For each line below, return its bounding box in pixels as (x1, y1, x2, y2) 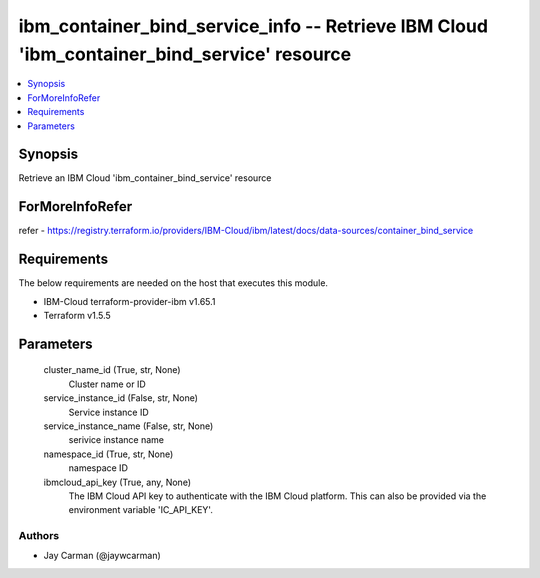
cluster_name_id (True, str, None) (43, 364, 181, 376)
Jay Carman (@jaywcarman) (43, 550, 162, 562)
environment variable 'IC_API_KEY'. (68, 504, 214, 516)
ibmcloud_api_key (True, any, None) (43, 476, 192, 488)
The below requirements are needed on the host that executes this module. (18, 277, 329, 289)
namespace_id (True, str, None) (43, 448, 174, 460)
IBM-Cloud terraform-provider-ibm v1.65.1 (43, 295, 216, 307)
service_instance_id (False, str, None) (43, 392, 199, 404)
